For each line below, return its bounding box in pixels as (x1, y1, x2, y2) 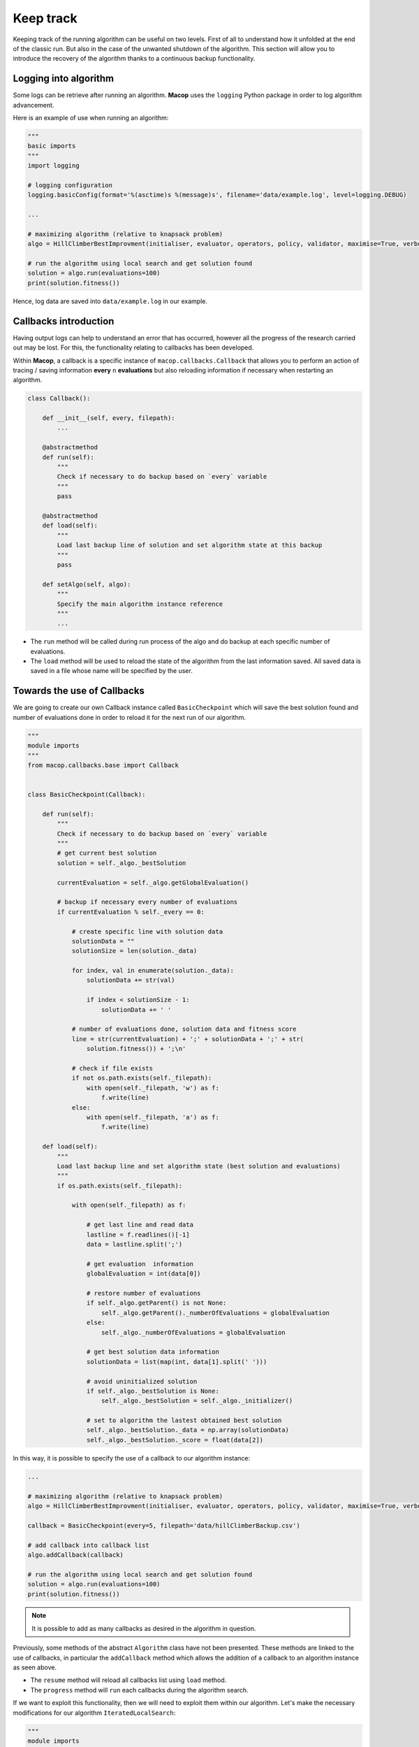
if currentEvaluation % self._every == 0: (57, 908, 205, 915)
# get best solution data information (86, 1348, 219, 1356)
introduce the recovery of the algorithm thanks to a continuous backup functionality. (13, 55, 256, 63)
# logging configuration (27, 181, 113, 189)
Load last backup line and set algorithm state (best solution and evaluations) (57, 1162, 341, 1170)
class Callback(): (27, 395, 91, 403)
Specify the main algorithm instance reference (57, 600, 223, 608)
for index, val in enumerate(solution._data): (71, 966, 234, 975)
